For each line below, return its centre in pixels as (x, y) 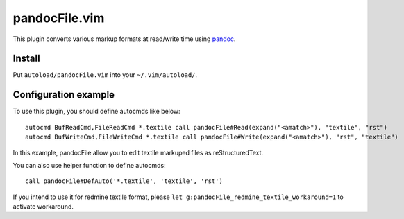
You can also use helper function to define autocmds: (89, 165)
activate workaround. (43, 207)
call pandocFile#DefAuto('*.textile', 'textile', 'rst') (124, 181)
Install (27, 59)
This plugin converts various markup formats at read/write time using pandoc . (124, 39)
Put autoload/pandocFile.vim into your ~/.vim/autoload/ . (105, 75)
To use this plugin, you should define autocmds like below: (96, 112)
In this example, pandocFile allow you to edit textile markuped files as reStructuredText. (138, 152)
